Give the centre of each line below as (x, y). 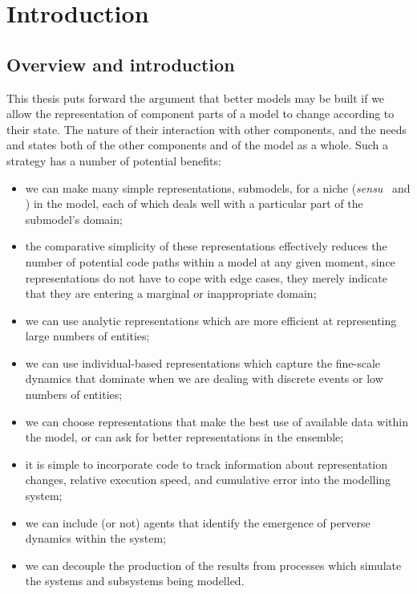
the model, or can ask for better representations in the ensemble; (184, 437)
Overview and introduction (121, 64)
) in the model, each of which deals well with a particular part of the (194, 203)
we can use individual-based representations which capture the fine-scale (203, 362)
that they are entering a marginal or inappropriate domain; (171, 293)
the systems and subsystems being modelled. (135, 581)
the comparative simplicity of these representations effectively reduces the (206, 246)
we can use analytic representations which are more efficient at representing (211, 320)
